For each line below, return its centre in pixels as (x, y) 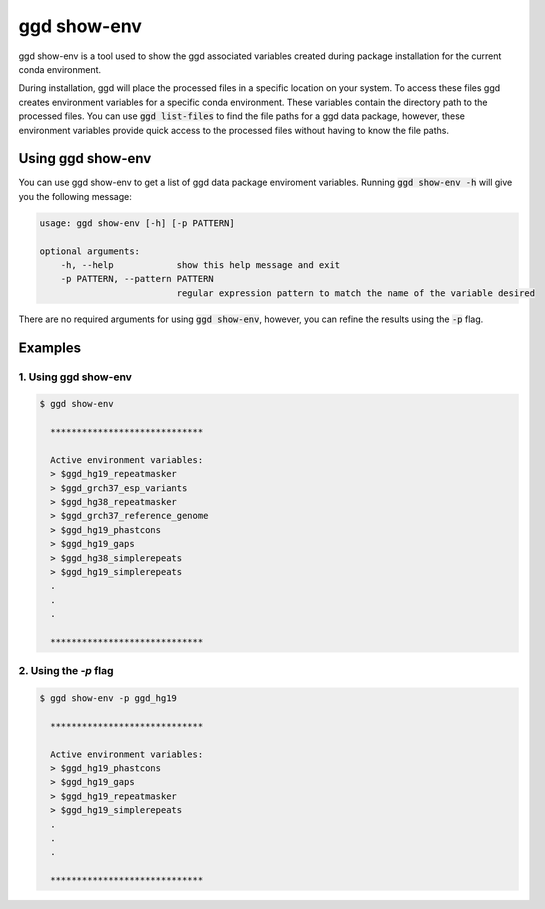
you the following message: (75, 196)
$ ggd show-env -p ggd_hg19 (108, 698)
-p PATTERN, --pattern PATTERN (137, 279)
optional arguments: (89, 251)
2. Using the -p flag (66, 671)
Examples (50, 347)
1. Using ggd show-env (75, 377)
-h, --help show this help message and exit (200, 264)
